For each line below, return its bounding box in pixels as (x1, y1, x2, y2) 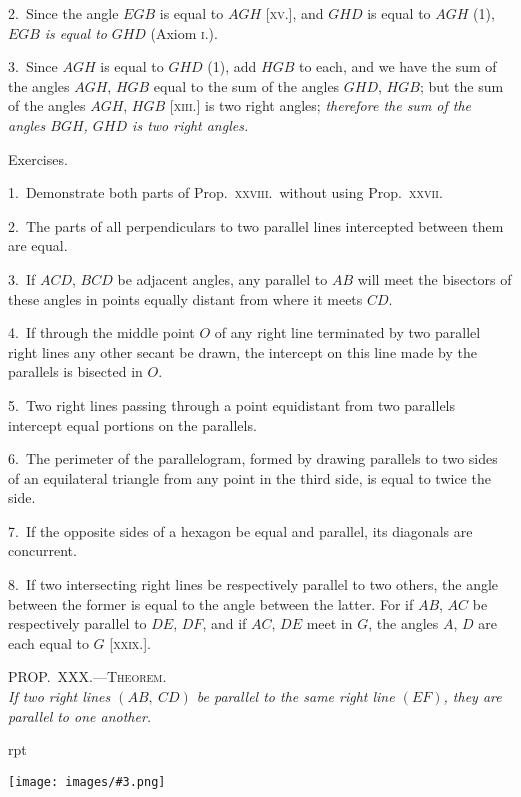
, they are (443, 686, 502, 707)
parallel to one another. (8, 705, 152, 726)
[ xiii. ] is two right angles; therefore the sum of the (169, 95, 472, 116)
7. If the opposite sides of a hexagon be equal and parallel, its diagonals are (8, 520, 473, 541)
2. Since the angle (8, 3, 119, 23)
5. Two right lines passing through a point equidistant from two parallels (8, 394, 456, 415)
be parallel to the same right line (196, 686, 395, 707)
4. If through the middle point (8, 322, 195, 343)
